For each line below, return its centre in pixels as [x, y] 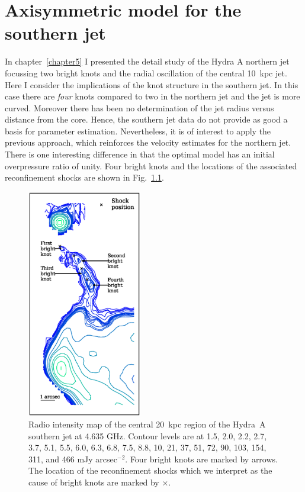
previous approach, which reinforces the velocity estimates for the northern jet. [148, 142]
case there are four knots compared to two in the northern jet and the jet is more [152, 96]
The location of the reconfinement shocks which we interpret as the [150, 470]
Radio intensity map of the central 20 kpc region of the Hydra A [147, 424]
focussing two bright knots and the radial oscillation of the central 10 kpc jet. [146, 73]
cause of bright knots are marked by [94, 482]
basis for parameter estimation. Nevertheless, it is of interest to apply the [138, 131]
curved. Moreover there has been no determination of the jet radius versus [139, 107]
